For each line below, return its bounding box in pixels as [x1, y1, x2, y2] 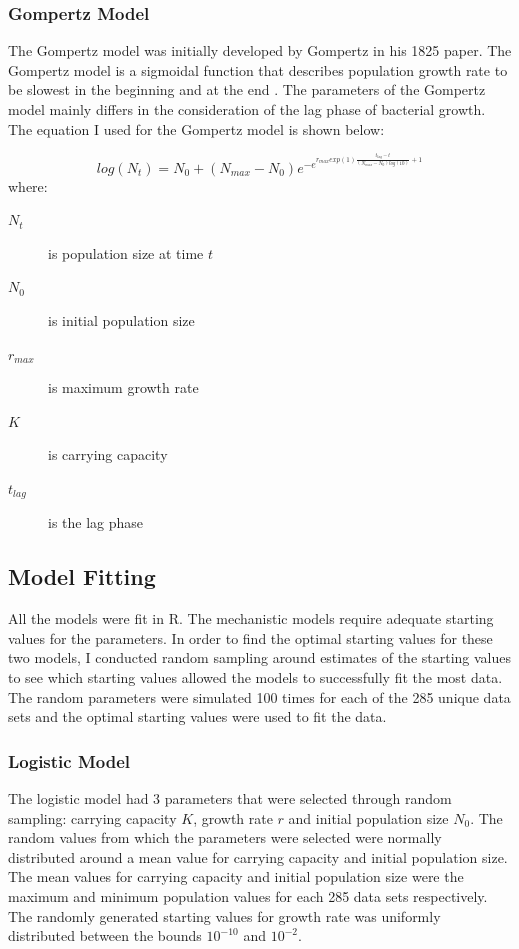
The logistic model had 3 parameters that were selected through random [8, 788, 452, 808]
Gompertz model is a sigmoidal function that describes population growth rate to [8, 59, 508, 80]
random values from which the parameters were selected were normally [8, 827, 442, 848]
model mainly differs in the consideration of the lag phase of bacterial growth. [8, 99, 486, 119]
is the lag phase [48, 512, 144, 533]
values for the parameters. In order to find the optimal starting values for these [8, 627, 493, 648]
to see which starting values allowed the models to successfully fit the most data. [8, 667, 503, 687]
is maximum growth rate [48, 377, 199, 398]
